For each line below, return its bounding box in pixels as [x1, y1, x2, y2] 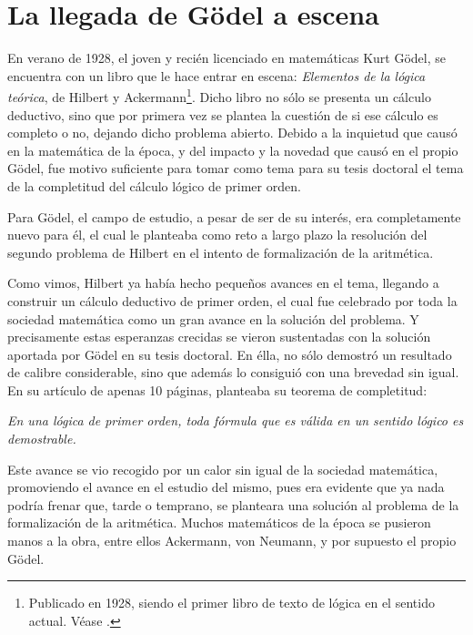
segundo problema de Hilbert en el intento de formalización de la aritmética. [7, 242, 434, 261]
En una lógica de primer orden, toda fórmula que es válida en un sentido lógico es [7, 411, 464, 430]
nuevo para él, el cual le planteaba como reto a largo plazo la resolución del [7, 225, 428, 244]
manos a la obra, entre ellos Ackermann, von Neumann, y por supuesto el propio [7, 531, 457, 550]
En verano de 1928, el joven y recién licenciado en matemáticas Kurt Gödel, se [7, 48, 446, 67]
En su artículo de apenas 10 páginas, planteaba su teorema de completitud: [7, 380, 428, 399]
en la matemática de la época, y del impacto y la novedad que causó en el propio [7, 140, 458, 159]
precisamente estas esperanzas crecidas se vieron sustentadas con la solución [7, 327, 431, 346]
